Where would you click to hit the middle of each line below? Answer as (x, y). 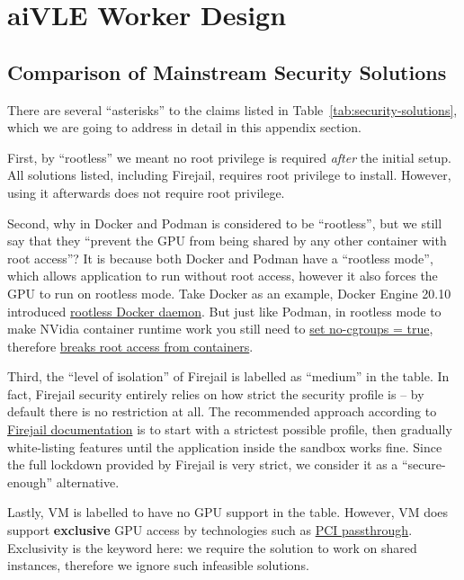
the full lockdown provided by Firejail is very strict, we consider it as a (203, 464)
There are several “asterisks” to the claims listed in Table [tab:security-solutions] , (232, 109)
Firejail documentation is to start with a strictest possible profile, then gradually (230, 429)
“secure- (424, 464)
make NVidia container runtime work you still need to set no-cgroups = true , (220, 329)
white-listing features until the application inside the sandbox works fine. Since (225, 446)
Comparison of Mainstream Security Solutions (227, 71)
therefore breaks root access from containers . (130, 346)
